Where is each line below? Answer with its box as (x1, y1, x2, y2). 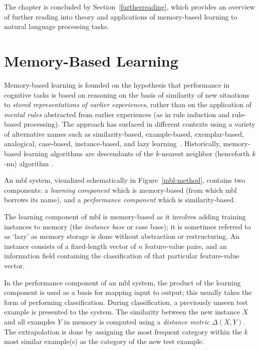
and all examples (4, 316, 56, 326)
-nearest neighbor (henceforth (159, 148, 250, 159)
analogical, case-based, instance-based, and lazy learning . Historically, (4, 138, 221, 149)
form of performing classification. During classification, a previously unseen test (4, 296, 248, 307)
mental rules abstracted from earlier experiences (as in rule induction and (4, 109, 230, 119)
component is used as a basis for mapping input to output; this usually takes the (4, 287, 252, 297)
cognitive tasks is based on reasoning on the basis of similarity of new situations (4, 89, 249, 100)
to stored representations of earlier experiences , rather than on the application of (4, 99, 251, 110)
